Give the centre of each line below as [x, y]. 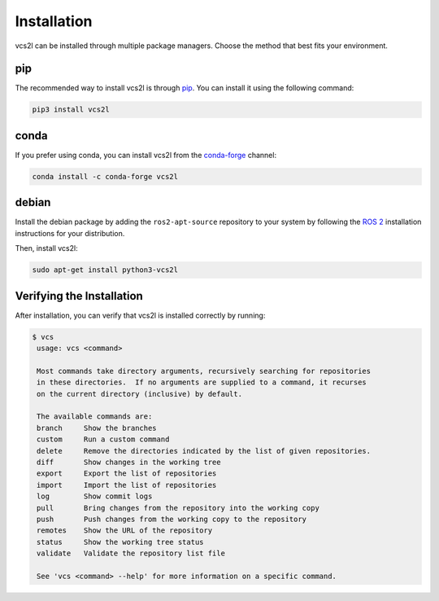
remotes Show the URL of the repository [125, 531]
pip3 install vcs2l [71, 110]
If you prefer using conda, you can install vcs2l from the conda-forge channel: [146, 155]
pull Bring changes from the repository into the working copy [178, 508]
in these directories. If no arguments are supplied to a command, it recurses [202, 382]
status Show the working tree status [120, 542]
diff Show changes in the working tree [129, 462]
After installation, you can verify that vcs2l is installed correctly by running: [140, 315]
